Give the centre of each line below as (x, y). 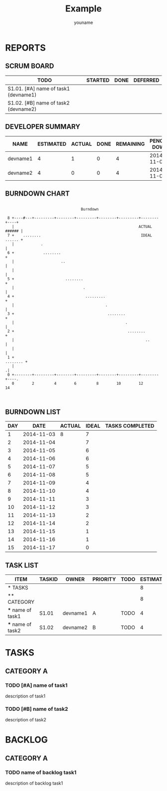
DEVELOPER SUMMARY (43, 127)
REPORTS (26, 48)
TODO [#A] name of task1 (37, 685)
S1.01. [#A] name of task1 (39, 89)
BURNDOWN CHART (38, 193)
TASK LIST (22, 565)
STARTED (98, 80)
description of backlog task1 (34, 783)
